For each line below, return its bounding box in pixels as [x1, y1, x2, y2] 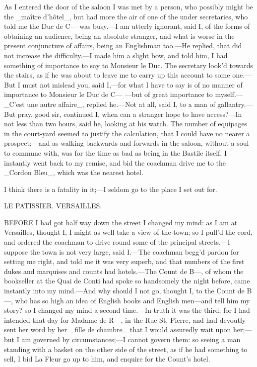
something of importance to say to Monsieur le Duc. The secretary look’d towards [4, 60, 254, 70]
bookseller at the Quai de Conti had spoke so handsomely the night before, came [4, 275, 250, 286]
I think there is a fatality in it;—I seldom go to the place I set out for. [4, 183, 217, 194]
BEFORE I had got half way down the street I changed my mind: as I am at [4, 217, 238, 227]
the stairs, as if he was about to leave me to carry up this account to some [4, 70, 230, 80]
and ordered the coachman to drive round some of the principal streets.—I [4, 237, 230, 247]
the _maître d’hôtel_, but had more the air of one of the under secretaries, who [4, 11, 248, 21]
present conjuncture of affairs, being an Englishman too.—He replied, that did [4, 40, 242, 51]
